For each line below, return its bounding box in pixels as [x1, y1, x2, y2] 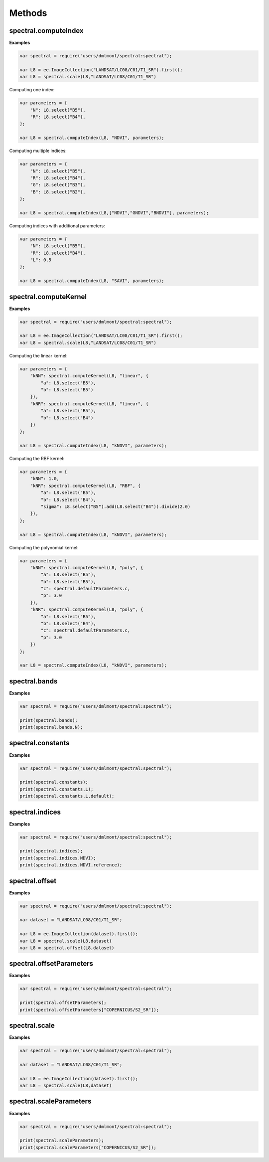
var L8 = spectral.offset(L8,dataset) [19, 945, 115, 951]
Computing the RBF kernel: [9, 456, 65, 462]
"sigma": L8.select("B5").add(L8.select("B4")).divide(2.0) [40, 504, 191, 509]
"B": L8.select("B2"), [30, 189, 86, 194]
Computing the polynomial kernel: [9, 544, 79, 550]
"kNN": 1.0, [30, 476, 60, 482]
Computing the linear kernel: [9, 352, 68, 358]
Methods [9, 7, 47, 18]
